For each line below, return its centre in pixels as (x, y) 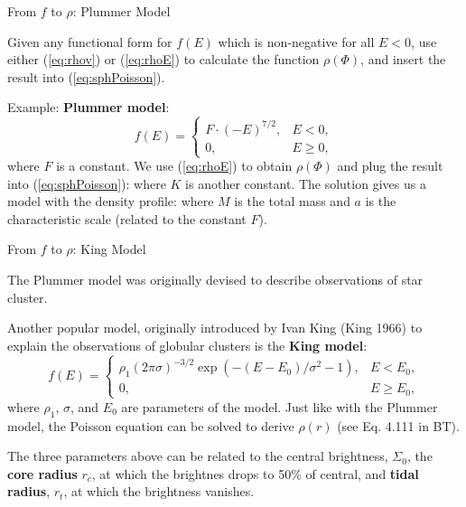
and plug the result (390, 166)
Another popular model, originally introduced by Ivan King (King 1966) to (215, 328)
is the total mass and (292, 201)
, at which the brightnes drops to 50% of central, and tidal (255, 473)
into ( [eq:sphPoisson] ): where (87, 183)
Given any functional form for (90, 41)
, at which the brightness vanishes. (159, 491)
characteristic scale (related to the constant (127, 218)
